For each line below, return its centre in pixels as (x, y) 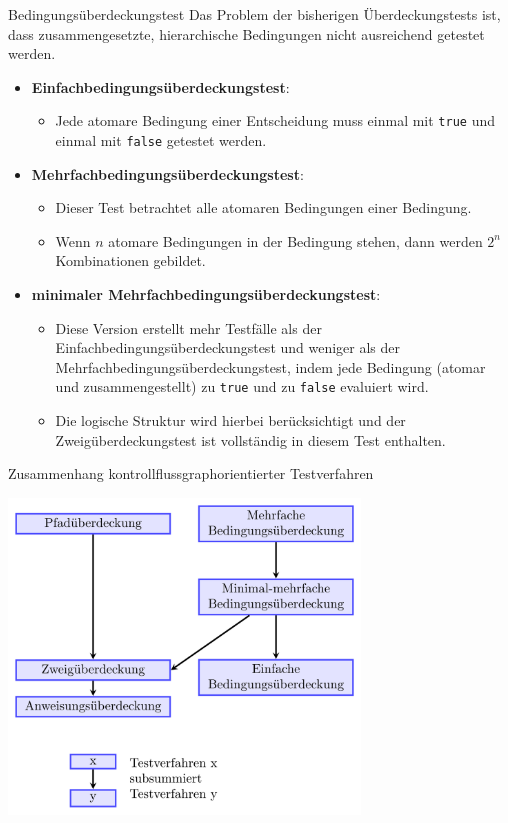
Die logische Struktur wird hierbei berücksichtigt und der (230, 420)
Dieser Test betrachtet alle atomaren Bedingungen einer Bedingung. (263, 207)
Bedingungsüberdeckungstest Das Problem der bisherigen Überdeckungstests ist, (254, 14)
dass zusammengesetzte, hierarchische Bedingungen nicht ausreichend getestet (246, 33)
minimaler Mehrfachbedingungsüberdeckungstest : (206, 294)
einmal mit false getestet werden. (161, 140)
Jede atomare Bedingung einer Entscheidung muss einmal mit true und (275, 120)
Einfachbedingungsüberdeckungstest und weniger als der (228, 347)
